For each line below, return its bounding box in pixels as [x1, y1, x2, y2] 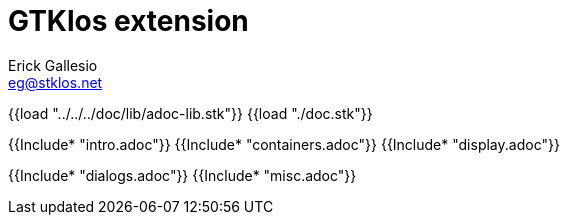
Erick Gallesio [8, 56, 98, 74]
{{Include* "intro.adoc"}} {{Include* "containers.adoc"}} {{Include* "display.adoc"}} [8, 135, 560, 153]
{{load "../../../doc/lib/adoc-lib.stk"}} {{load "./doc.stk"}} [8, 104, 373, 122]
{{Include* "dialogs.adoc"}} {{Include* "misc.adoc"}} [8, 166, 357, 184]
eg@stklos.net [8, 73, 103, 91]
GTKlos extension [8, 4, 249, 38]
